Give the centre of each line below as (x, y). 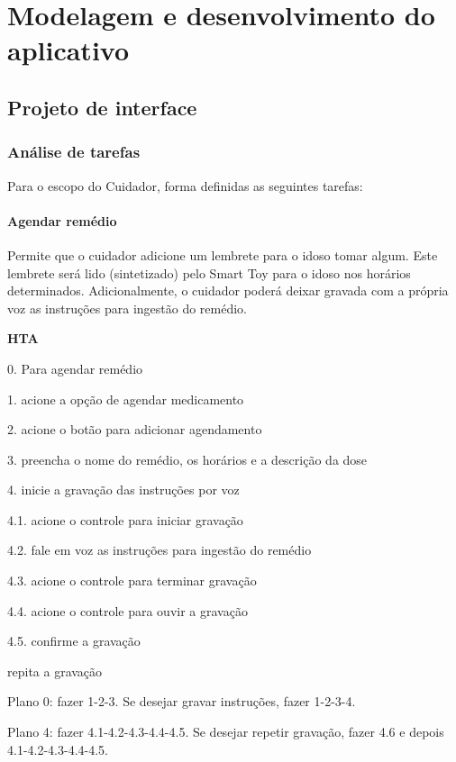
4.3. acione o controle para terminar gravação (132, 581)
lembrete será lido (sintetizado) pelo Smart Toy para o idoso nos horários (209, 272)
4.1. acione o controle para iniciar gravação (125, 519)
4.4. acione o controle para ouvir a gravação (128, 610)
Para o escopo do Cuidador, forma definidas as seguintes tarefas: (185, 185)
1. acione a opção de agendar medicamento (126, 399)
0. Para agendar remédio (75, 368)
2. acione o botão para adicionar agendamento (135, 429)
